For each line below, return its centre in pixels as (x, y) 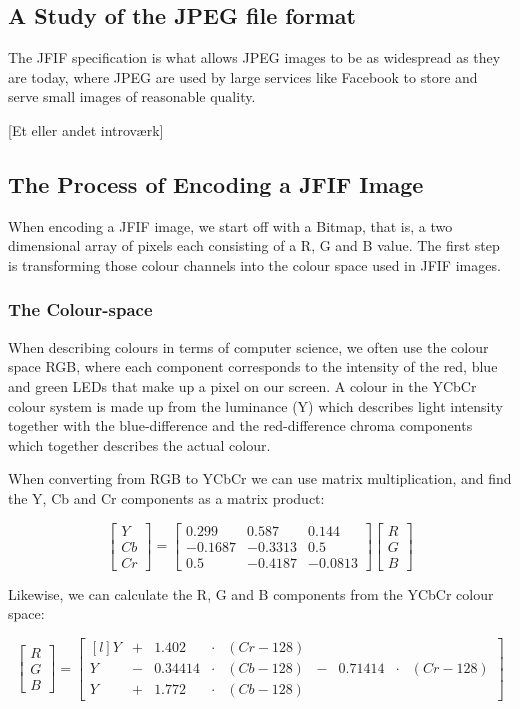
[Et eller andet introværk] (86, 129)
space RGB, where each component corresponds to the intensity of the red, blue (253, 366)
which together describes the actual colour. (139, 444)
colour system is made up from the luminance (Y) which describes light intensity (255, 405)
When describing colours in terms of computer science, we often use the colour (248, 346)
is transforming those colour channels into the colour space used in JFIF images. (254, 264)
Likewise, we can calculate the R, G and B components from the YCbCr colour (251, 593)
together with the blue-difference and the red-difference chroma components (240, 425)
